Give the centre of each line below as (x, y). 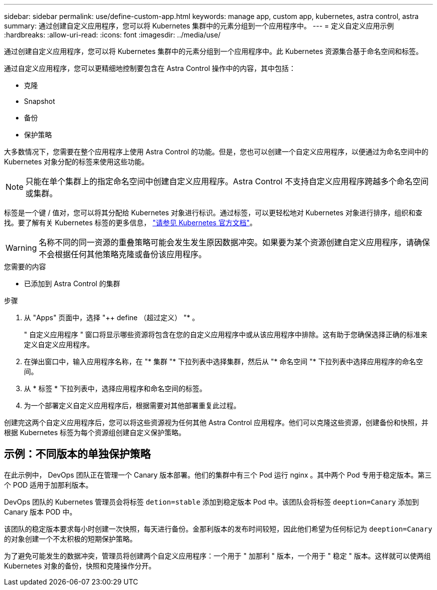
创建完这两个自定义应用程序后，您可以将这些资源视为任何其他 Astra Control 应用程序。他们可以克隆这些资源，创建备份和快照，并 (216, 422)
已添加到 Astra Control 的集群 (72, 284)
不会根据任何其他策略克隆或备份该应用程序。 (122, 254)
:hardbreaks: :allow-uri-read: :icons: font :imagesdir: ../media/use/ (112, 35)
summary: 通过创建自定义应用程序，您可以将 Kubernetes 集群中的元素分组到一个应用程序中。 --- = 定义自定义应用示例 (199, 26)
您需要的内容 (25, 267)
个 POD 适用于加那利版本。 (48, 485)
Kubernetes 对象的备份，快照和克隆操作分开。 (80, 566)
